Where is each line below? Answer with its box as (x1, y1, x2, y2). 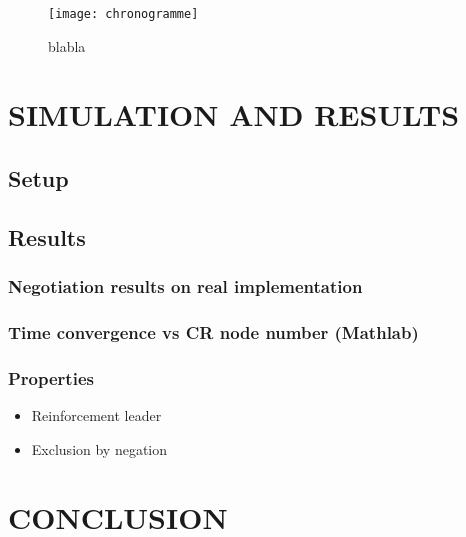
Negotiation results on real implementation (8, 274, 363, 299)
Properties (8, 365, 94, 390)
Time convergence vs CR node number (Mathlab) (8, 319, 419, 344)
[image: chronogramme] (48, 7, 199, 21)
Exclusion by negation (31, 438, 168, 459)
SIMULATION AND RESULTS (8, 94, 460, 135)
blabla (48, 35, 86, 56)
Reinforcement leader (31, 405, 162, 426)
